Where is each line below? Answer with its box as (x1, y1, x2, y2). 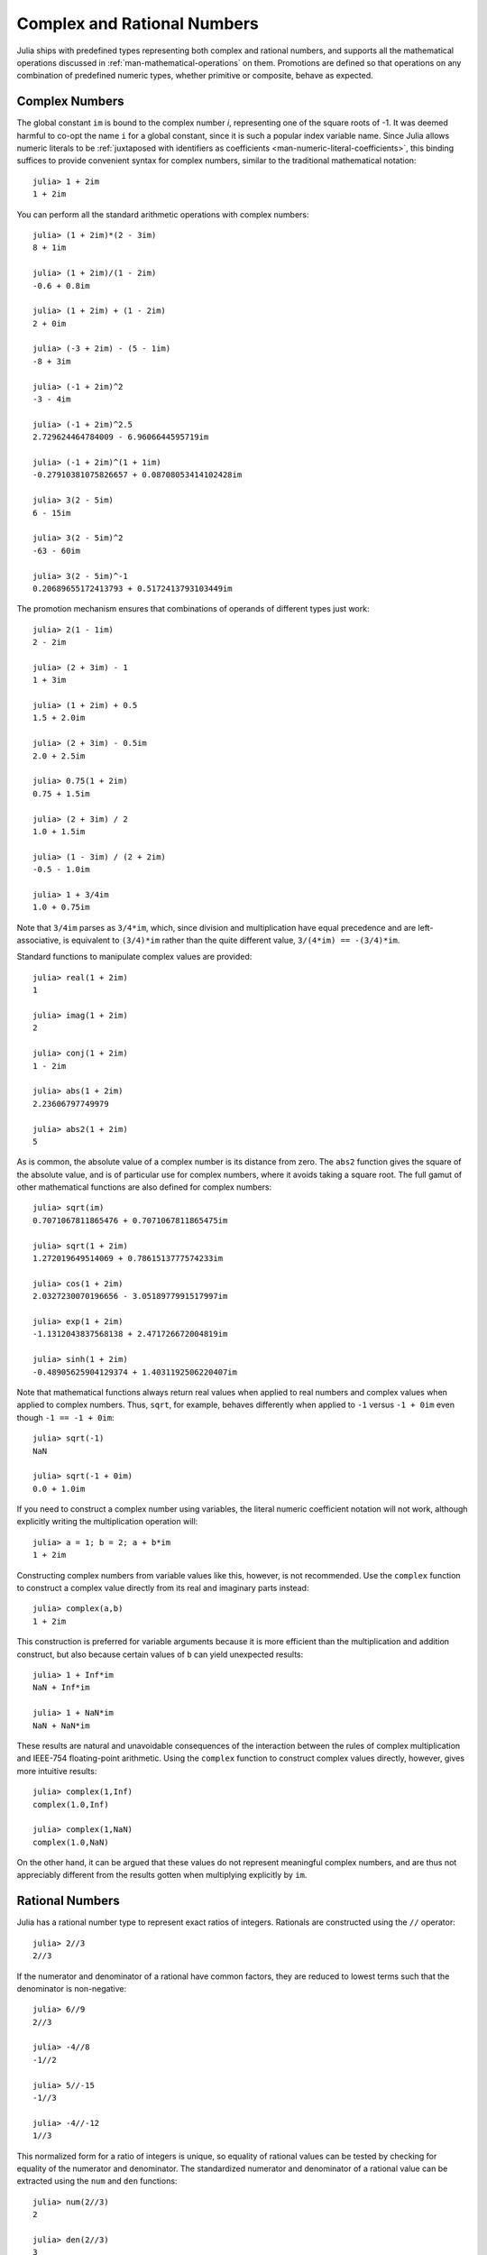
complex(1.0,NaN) (32, 1836, 109, 1847)
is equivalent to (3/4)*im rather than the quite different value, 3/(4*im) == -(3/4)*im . (62, 934, 400, 946)
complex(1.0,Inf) (32, 1799, 109, 1809)
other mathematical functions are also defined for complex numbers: (16, 1182, 272, 1192)
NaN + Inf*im (32, 1682, 90, 1693)
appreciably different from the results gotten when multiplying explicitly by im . (16, 1870, 308, 1881)
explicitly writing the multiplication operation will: (16, 1516, 198, 1527)
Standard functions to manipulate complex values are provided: (16, 952, 253, 962)
